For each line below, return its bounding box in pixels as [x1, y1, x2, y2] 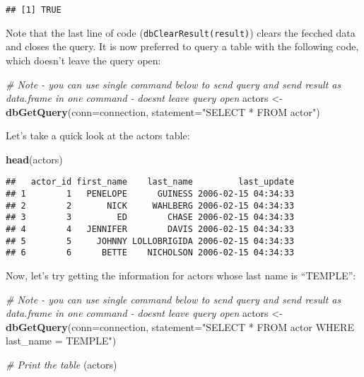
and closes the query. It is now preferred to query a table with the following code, [6, 39, 359, 54]
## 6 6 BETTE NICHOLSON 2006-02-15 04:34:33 [6, 248, 295, 258]
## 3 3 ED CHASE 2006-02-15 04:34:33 [6, 212, 295, 223]
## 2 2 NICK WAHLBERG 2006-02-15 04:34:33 [6, 200, 295, 211]
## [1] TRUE [6, 5, 61, 15]
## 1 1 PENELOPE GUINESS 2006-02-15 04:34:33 [6, 189, 295, 199]
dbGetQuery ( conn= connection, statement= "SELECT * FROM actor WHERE [6, 319, 354, 334]
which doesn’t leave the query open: [6, 52, 161, 67]
